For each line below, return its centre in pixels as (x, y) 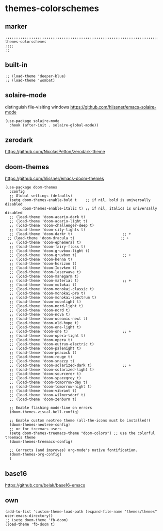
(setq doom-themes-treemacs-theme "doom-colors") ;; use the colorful (82, 433)
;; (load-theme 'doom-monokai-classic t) (52, 289)
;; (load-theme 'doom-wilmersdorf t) (48, 395)
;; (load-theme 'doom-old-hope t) (44, 323)
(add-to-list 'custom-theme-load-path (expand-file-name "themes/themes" (81, 512)
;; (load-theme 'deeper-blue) (36, 76)
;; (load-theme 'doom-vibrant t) (43, 391)
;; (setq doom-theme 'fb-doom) (37, 520)
